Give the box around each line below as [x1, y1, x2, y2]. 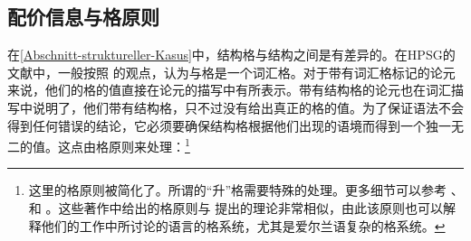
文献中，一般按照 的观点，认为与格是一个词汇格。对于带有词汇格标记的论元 [7, 62, 456, 81]
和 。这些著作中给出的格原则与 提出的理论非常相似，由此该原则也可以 [28, 199, 444, 218]
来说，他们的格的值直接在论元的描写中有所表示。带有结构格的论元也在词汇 [7, 80, 451, 99]
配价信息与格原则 [7, 3, 159, 31]
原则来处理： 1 [108, 134, 190, 155]
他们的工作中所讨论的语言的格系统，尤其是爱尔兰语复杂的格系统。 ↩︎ [41, 216, 446, 235]
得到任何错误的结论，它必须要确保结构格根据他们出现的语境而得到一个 [7, 116, 426, 134]
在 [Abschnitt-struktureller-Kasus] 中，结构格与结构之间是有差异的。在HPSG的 [7, 45, 456, 64]
